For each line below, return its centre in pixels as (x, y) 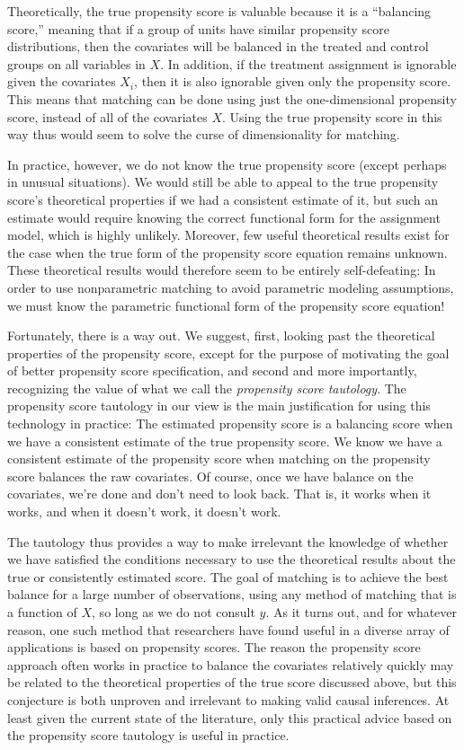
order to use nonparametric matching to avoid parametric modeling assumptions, (231, 287)
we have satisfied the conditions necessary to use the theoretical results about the (232, 559)
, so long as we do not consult (174, 612)
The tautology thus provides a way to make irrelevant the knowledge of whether (228, 541)
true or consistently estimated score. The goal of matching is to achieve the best (228, 576)
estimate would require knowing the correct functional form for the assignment (224, 217)
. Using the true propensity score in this (332, 116)
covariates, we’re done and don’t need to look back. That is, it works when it (219, 494)
